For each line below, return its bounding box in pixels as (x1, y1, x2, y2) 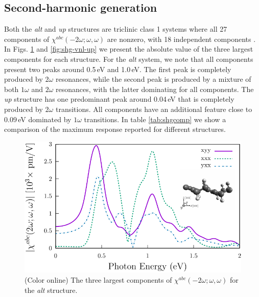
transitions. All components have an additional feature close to (55, 103, 252, 114)
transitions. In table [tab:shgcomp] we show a (84, 113, 226, 124)
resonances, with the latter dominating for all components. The (56, 83, 254, 94)
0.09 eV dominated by (4, 113, 72, 124)
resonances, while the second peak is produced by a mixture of (55, 74, 251, 84)
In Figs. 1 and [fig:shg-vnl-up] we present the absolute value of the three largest (4, 43, 253, 54)
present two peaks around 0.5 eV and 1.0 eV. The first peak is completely (4, 63, 231, 74)
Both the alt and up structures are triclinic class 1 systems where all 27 (4, 24, 227, 34)
